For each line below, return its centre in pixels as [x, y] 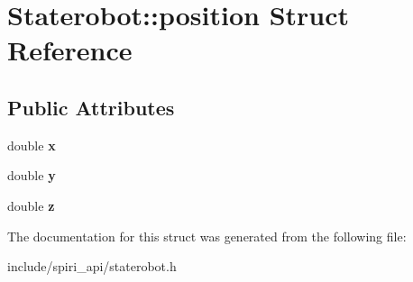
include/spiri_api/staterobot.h [92, 266]
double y [32, 175]
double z [31, 205]
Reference [70, 50]
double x [32, 145]
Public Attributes [91, 107]
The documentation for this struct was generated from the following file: [207, 236]
